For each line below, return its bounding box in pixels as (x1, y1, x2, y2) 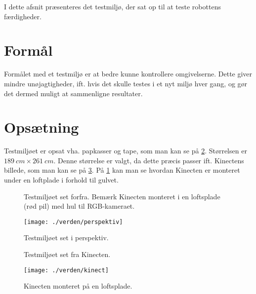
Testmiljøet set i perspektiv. (24, 232, 109, 243)
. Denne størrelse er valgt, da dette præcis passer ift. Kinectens (53, 155, 244, 165)
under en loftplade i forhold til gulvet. (4, 175, 119, 184)
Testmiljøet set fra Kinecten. (24, 249, 111, 259)
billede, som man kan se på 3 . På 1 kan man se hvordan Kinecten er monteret (4, 165, 240, 175)
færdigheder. (4, 11, 42, 21)
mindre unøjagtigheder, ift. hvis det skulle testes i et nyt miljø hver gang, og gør (4, 78, 248, 88)
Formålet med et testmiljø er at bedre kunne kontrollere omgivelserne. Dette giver (4, 69, 253, 79)
